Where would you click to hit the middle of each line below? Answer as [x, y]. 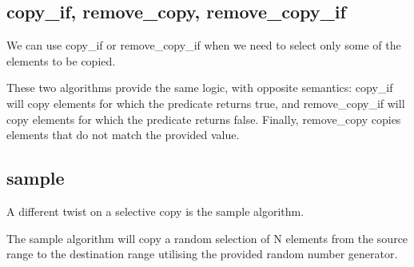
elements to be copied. [61, 60]
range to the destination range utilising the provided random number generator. [202, 254]
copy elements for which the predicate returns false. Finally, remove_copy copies [204, 119]
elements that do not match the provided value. [123, 135]
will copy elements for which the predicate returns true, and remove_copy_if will [206, 103]
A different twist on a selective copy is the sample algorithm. [155, 211]
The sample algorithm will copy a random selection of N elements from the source [207, 238]
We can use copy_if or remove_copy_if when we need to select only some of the [204, 45]
